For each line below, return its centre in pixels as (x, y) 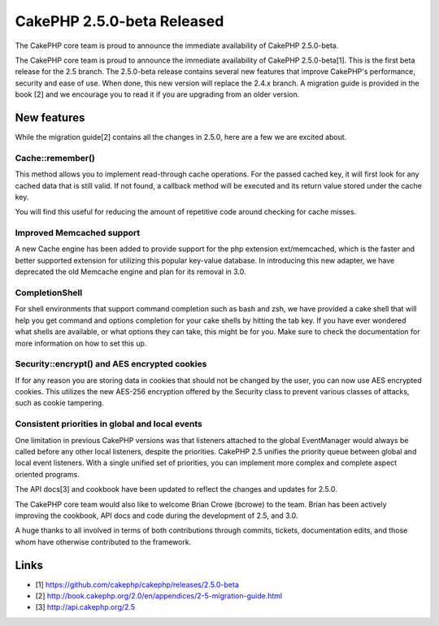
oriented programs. (48, 474)
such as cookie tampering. (60, 403)
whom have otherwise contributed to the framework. (103, 541)
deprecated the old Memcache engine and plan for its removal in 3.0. (131, 272)
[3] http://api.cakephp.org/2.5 (85, 607)
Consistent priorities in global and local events (109, 424)
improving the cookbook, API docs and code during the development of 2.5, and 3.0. (156, 515)
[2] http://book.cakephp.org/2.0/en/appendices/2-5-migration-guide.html (159, 596)
